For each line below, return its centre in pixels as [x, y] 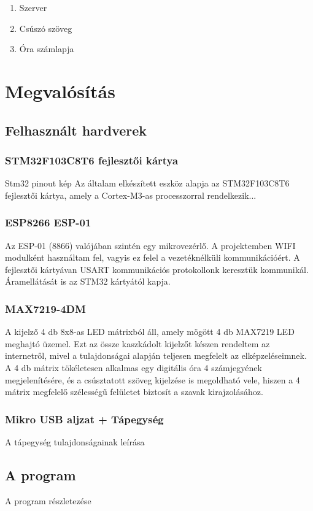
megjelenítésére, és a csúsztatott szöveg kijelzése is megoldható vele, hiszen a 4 [153, 379]
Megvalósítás [60, 90]
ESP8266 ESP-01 [48, 222]
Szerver [33, 7]
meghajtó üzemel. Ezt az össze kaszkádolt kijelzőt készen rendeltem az [137, 343]
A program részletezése [48, 500]
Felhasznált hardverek [76, 130]
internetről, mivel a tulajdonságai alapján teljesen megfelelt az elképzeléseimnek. [156, 355]
